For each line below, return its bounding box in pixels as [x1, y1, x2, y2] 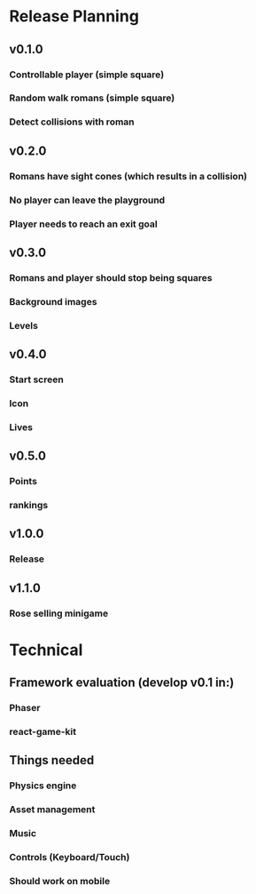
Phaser [9, 702, 41, 714]
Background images [9, 295, 97, 307]
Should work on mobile [9, 875, 111, 888]
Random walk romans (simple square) [9, 92, 175, 104]
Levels [9, 319, 38, 331]
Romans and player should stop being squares [9, 271, 213, 283]
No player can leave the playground [9, 194, 166, 206]
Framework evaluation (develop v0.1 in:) [9, 675, 235, 690]
